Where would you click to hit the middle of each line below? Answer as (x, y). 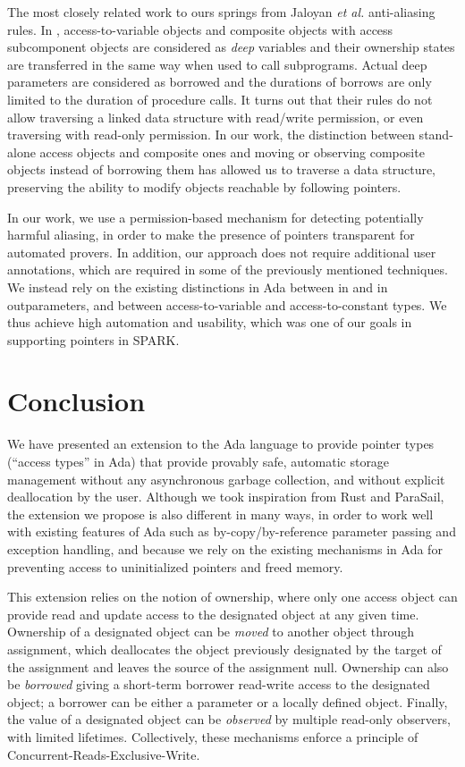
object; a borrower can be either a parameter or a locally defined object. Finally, (228, 701)
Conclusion (76, 401)
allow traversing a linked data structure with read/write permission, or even (216, 117)
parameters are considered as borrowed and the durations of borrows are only (220, 82)
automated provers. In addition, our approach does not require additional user (222, 252)
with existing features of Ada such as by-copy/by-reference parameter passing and (232, 531)
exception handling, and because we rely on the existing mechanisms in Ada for (225, 548)
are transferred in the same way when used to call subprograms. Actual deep (217, 64)
